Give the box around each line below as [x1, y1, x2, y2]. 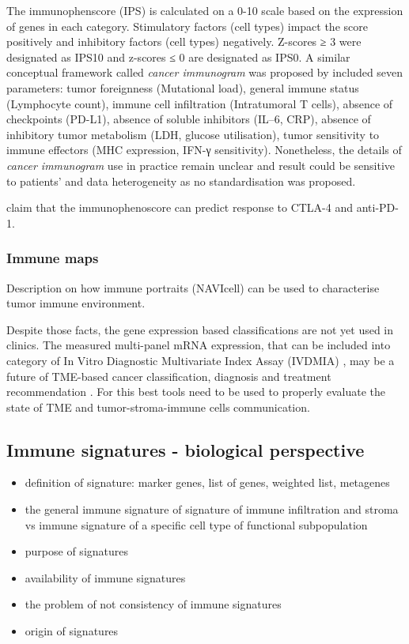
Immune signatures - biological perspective [6, 437, 365, 461]
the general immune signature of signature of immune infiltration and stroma [25, 501, 399, 518]
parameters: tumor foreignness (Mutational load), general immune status [6, 79, 359, 96]
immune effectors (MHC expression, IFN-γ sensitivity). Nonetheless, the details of [6, 141, 402, 158]
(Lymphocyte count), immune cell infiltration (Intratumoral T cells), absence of [6, 95, 393, 111]
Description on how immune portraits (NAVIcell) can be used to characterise [6, 279, 380, 296]
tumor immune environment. [6, 295, 146, 311]
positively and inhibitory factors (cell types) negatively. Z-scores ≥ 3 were [6, 33, 362, 50]
